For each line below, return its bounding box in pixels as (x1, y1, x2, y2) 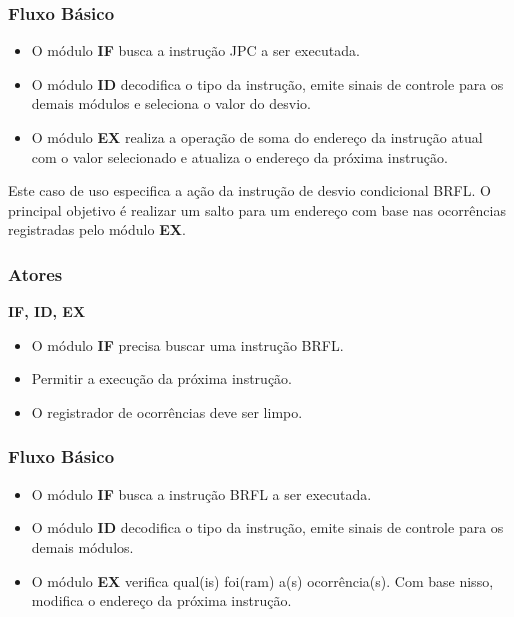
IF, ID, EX (8, 301, 86, 322)
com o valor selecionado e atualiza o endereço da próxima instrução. (31, 146, 448, 167)
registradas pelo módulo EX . (8, 219, 186, 240)
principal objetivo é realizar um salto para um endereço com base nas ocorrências (8, 199, 506, 220)
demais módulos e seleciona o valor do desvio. (31, 93, 311, 114)
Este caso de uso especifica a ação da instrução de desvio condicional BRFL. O (8, 180, 491, 201)
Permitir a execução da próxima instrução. (31, 368, 292, 389)
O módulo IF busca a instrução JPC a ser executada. (31, 40, 360, 61)
